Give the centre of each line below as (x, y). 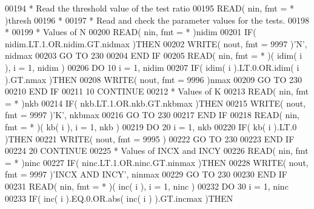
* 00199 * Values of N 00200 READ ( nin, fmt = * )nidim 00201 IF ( (131, 32)
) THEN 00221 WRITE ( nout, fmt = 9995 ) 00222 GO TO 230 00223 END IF (150, 138)
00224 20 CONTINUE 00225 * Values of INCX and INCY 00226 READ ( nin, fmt (157, 151)
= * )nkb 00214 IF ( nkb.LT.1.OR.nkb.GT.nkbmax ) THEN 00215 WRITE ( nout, (155, 103)
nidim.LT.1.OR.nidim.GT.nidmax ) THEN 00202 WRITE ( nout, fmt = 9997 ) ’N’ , (156, 43)
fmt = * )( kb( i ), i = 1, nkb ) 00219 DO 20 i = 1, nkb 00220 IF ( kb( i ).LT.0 (151, 126)
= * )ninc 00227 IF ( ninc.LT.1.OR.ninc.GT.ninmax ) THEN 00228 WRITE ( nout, (157, 162)
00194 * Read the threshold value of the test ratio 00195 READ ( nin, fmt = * (150, 8)
